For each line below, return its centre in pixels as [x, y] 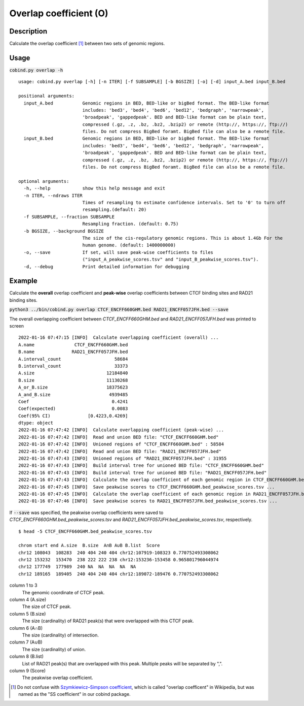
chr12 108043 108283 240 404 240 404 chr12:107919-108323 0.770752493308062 [119, 553]
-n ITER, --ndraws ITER [53, 195]
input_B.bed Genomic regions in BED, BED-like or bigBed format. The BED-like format [146, 139]
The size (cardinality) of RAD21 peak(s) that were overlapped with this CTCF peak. [108, 621]
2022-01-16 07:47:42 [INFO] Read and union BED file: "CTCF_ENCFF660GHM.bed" [119, 437]
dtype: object [36, 423]
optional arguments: [44, 181]
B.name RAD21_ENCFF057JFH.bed [73, 352]
